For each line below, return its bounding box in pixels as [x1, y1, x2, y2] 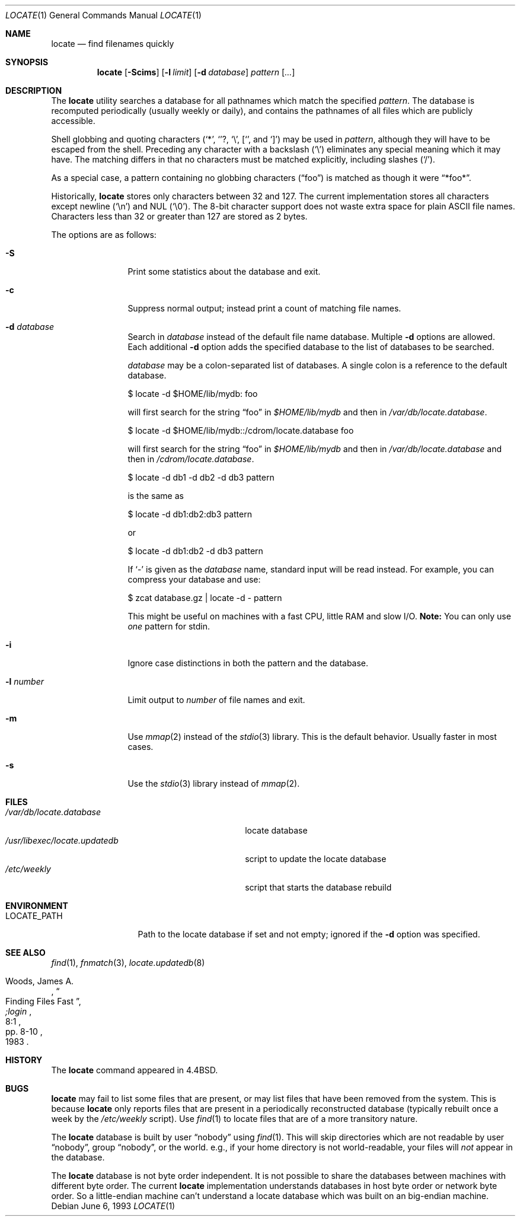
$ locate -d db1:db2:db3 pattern [127, 509, 252, 519]
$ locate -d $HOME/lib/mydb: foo [127, 389, 258, 399]
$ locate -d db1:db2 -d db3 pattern [127, 546, 263, 556]
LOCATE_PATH [5, 911, 63, 921]
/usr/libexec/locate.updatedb [5, 835, 119, 845]
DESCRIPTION [5, 85, 62, 96]
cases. [127, 742, 154, 752]
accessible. [51, 116, 95, 126]
